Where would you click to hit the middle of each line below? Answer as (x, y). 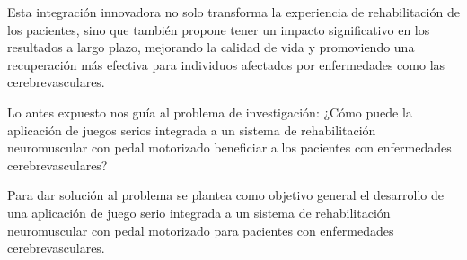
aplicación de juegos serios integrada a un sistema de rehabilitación (192, 130)
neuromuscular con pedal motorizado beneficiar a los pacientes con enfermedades (229, 147)
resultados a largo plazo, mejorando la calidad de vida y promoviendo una (211, 47)
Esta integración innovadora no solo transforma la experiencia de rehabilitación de (233, 12)
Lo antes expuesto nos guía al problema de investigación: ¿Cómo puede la (210, 112)
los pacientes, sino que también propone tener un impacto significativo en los (219, 29)
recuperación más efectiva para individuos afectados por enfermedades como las (226, 64)
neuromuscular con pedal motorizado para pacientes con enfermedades (201, 230)
